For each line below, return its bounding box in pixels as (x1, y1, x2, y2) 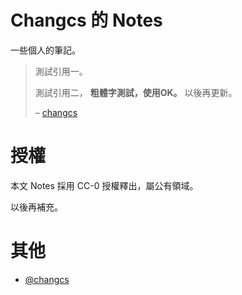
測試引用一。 (34, 65, 88, 77)
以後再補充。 (10, 201, 63, 213)
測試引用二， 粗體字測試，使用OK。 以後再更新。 (34, 86, 238, 98)
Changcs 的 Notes (10, 9, 163, 32)
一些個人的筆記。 (10, 44, 81, 56)
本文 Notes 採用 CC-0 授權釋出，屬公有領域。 (10, 179, 199, 191)
